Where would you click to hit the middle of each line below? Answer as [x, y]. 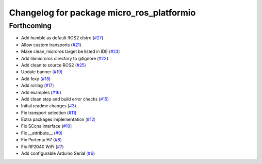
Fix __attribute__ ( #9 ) [42, 133]
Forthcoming [30, 26]
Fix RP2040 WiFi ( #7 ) [42, 147]
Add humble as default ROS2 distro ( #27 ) [62, 38]
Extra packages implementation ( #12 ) [58, 119]
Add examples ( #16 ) [41, 92]
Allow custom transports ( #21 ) [51, 45]
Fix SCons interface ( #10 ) [47, 126]
